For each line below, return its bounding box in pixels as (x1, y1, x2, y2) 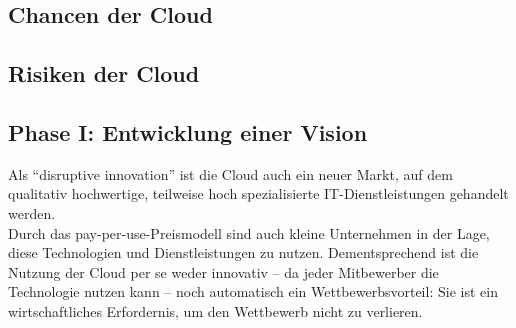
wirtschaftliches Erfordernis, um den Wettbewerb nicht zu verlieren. (8, 300, 423, 321)
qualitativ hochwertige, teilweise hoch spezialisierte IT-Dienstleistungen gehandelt (8, 183, 509, 204)
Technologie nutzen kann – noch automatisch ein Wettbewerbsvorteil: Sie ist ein (8, 281, 498, 302)
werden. (8, 202, 56, 223)
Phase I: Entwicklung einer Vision (8, 116, 368, 147)
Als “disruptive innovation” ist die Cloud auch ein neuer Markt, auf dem (8, 163, 453, 184)
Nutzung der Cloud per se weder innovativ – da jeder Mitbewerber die (8, 261, 439, 282)
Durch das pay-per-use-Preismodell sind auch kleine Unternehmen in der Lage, (8, 222, 490, 243)
